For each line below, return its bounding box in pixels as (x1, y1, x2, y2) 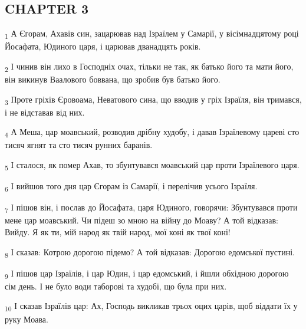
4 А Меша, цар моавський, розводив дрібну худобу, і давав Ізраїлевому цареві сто (5, 126, 300, 140)
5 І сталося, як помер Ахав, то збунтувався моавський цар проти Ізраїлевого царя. (5, 159, 300, 172)
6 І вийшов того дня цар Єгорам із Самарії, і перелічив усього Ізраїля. (5, 180, 258, 193)
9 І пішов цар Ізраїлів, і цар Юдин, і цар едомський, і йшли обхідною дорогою (5, 267, 289, 281)
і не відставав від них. (5, 106, 85, 118)
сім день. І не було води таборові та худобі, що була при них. (5, 279, 227, 292)
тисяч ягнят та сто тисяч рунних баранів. (5, 139, 153, 151)
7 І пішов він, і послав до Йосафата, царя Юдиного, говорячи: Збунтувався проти (5, 201, 298, 215)
